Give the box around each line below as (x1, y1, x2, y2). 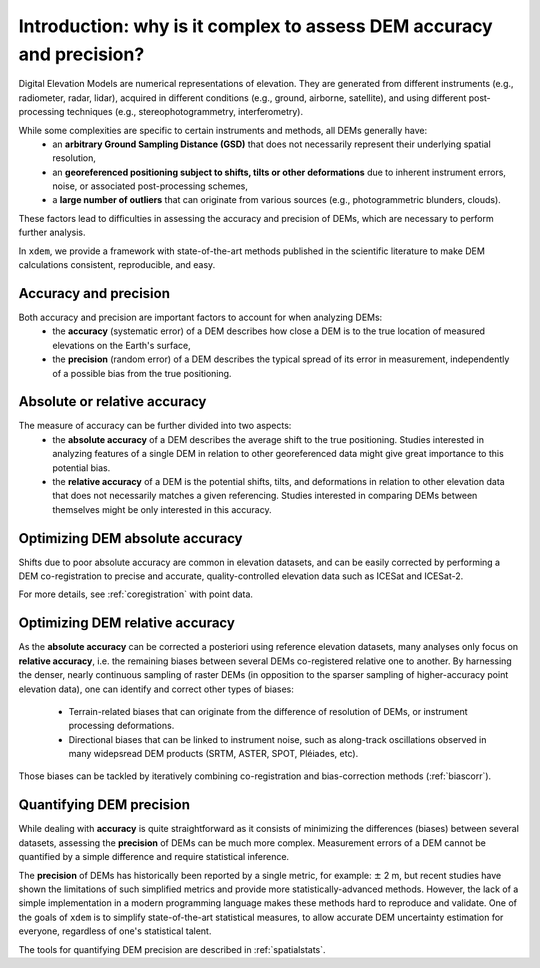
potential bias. (52, 461, 111, 474)
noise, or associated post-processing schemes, (52, 180, 249, 192)
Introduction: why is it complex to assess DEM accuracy (18, 15, 494, 37)
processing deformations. (68, 720, 175, 732)
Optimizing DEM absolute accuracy (18, 530, 244, 547)
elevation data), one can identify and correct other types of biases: (18, 683, 294, 695)
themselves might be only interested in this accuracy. (52, 503, 272, 515)
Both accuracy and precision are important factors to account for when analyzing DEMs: (18, 311, 383, 323)
